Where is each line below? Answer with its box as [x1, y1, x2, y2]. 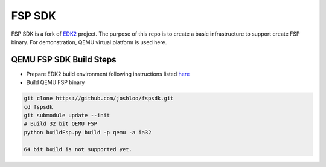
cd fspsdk [24, 103, 53, 110]
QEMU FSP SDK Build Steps [11, 54, 117, 65]
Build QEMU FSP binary [26, 79, 85, 86]
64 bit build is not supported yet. [24, 146, 133, 152]
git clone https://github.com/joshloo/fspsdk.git [24, 95, 174, 102]
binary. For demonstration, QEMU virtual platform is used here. [11, 38, 167, 45]
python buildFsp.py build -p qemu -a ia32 [24, 129, 152, 136]
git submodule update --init [24, 112, 110, 119]
